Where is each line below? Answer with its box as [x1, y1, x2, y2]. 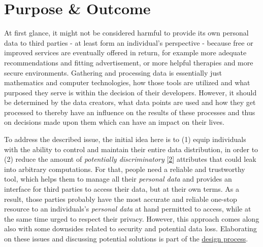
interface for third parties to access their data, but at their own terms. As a [4, 184, 240, 194]
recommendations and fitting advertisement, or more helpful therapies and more [4, 57, 253, 67]
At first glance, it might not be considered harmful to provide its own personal [4, 27, 249, 38]
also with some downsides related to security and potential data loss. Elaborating [4, 223, 257, 234]
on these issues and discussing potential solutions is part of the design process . [4, 233, 248, 243]
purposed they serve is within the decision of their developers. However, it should [4, 87, 257, 97]
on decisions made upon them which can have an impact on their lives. [4, 117, 224, 127]
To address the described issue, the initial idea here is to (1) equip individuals [4, 134, 246, 145]
